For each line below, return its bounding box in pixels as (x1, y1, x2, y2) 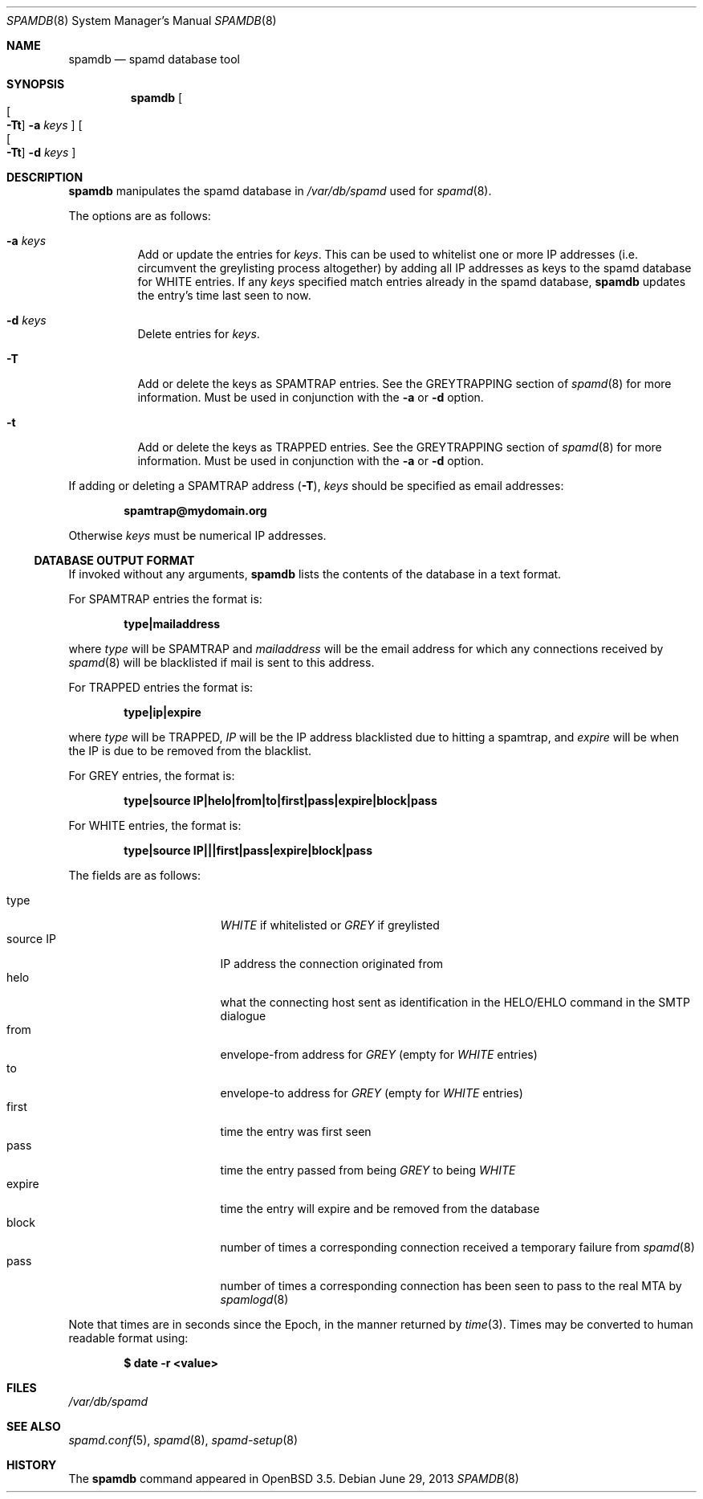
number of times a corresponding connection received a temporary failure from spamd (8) (220, 1240, 695, 1254)
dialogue (220, 1009, 266, 1023)
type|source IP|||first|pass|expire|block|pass (124, 843, 373, 857)
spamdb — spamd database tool (68, 52, 240, 66)
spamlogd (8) (220, 1293, 289, 1306)
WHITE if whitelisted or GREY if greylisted (220, 918, 440, 932)
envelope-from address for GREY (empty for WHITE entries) (220, 1048, 538, 1061)
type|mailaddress (124, 617, 221, 631)
